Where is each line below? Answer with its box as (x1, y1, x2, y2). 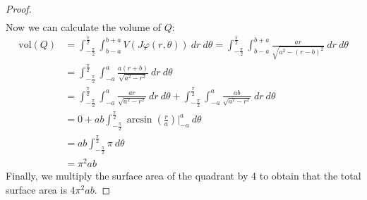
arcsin (126, 115, 152, 125)
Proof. (6, 1, 32, 15)
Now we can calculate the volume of (6, 20, 162, 35)
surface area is (6, 182, 67, 196)
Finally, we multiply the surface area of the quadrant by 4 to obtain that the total (6, 168, 361, 183)
